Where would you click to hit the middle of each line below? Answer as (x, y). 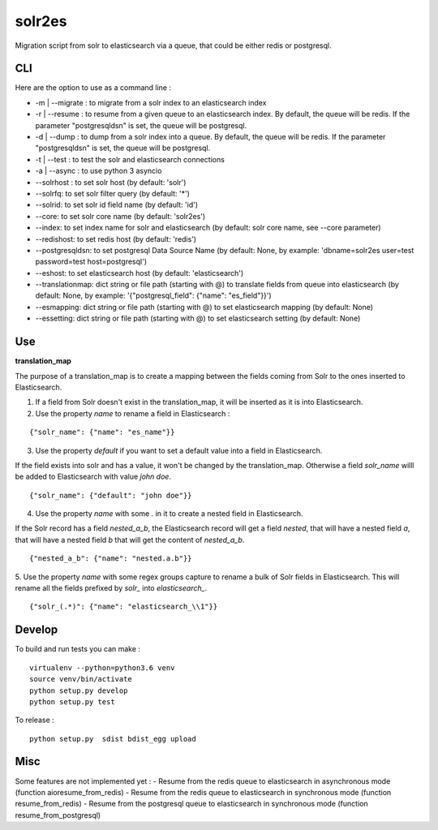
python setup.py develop (79, 690)
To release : (34, 720)
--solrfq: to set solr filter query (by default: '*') (113, 193)
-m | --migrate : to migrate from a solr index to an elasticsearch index (151, 102)
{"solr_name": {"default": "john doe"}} (111, 495)
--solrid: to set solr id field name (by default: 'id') (117, 205)
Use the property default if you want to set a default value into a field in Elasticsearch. (179, 450)
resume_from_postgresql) (58, 815)
